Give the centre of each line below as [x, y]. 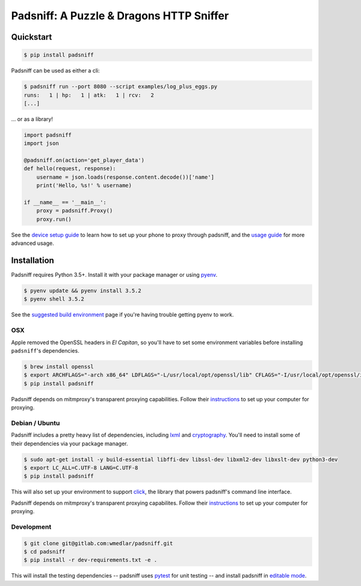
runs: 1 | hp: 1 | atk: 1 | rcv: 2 [89, 95]
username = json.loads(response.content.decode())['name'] [125, 177]
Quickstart [32, 37]
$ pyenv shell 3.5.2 [54, 299]
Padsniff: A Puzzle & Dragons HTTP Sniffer [120, 16]
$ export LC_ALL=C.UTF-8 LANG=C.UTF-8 [81, 468]
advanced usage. [32, 243]
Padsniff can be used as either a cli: [55, 71]
